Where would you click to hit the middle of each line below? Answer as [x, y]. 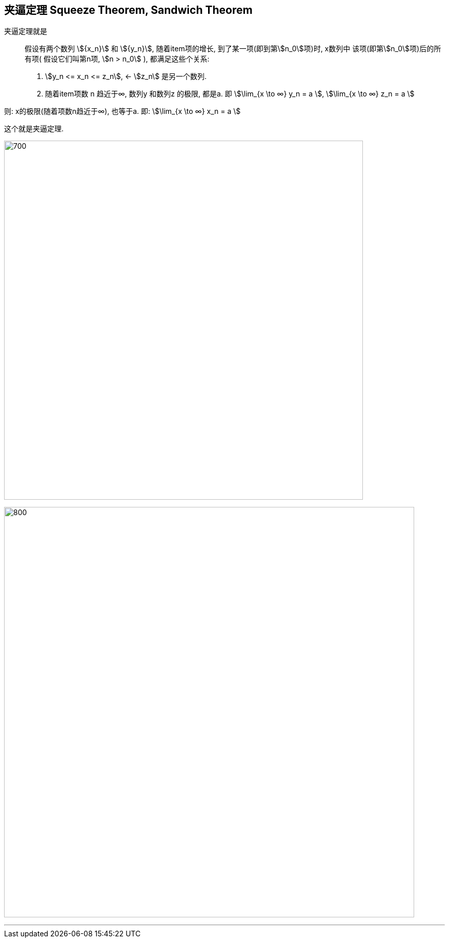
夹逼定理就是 [26, 31]
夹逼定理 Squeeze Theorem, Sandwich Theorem [128, 10]
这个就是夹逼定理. [34, 129]
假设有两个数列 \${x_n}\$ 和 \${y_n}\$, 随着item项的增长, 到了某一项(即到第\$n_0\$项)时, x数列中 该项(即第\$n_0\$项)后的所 [233, 49]
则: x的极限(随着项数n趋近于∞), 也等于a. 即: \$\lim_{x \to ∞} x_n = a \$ [123, 111]
